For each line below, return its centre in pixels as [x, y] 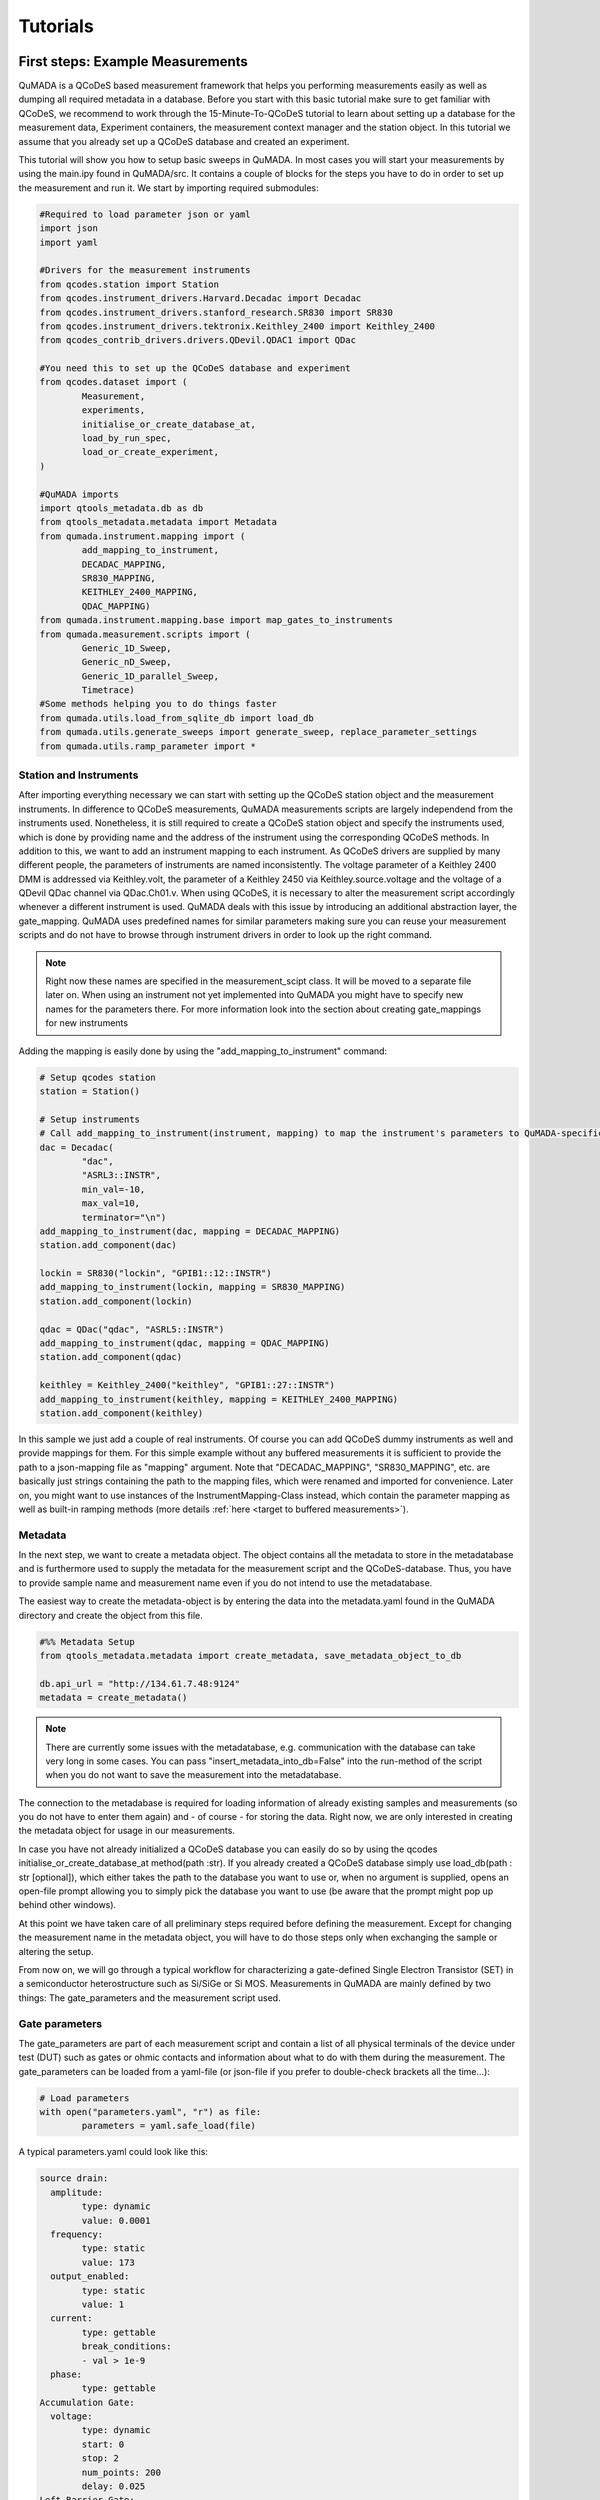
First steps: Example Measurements [133, 61]
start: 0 [103, 2444]
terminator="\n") [124, 1217]
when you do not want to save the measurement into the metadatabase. [193, 1775]
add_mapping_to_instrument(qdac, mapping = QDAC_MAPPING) [184, 1343]
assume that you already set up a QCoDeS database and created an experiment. [184, 141]
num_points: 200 [121, 2472]
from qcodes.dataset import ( [113, 382]
